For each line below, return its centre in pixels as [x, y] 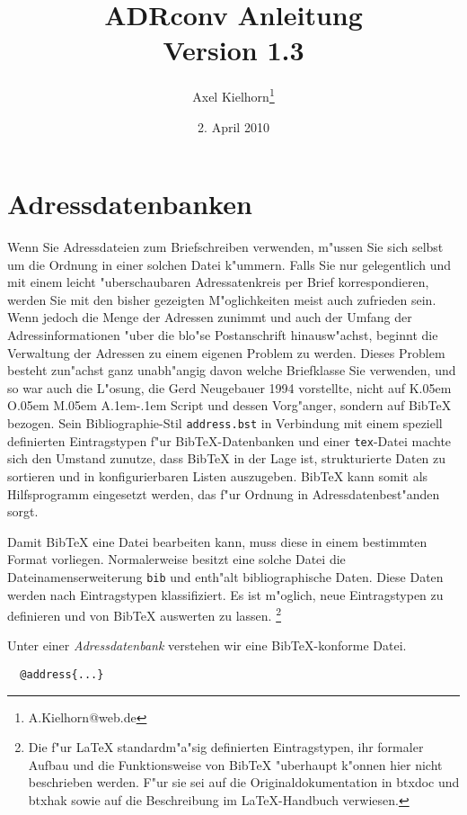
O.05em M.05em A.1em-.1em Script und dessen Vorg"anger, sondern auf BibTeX [229, 405]
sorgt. [23, 511]
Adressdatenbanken [130, 204]
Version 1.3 [233, 50]
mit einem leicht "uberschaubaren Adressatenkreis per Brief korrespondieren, [218, 282]
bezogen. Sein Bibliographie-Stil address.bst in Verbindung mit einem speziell [225, 423]
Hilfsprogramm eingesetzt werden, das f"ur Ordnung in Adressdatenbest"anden [224, 493]
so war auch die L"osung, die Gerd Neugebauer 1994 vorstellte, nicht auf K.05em [229, 387]
